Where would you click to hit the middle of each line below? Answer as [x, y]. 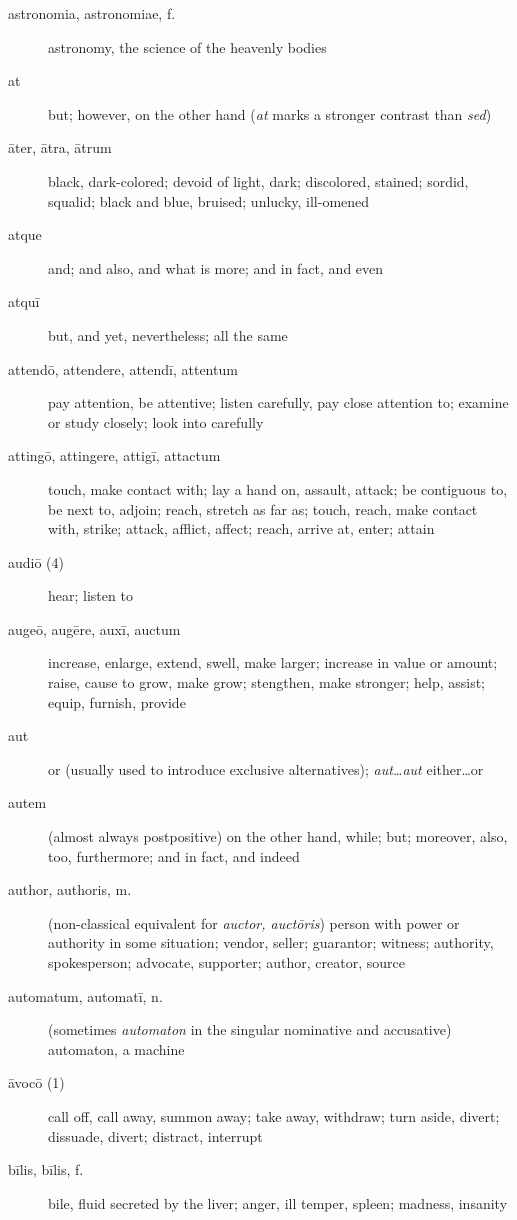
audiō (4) [36, 561]
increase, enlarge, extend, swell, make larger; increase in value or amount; [273, 662]
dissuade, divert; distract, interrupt [155, 1135]
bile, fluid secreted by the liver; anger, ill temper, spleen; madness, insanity [278, 1202]
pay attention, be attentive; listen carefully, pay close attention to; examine [278, 402]
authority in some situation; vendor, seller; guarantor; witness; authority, [271, 942]
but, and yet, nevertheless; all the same [168, 334]
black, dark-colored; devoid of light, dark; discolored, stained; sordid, [258, 180]
